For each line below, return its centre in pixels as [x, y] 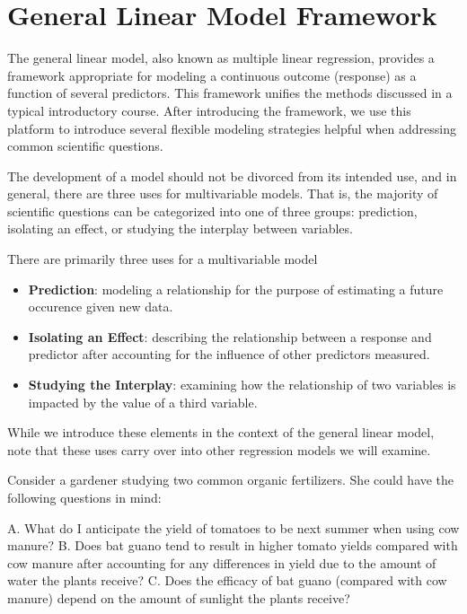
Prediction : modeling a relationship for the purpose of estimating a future [236, 289]
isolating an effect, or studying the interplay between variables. [180, 228]
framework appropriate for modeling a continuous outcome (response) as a [212, 75]
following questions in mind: [84, 497]
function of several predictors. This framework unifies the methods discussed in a [230, 93]
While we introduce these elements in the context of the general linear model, [221, 432]
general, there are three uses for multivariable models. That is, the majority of [223, 193]
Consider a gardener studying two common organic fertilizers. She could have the [231, 480]
